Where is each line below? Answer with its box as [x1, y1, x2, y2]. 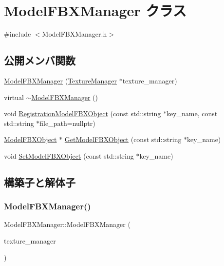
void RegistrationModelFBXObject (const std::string [4, 108, 161, 119]
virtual [4, 92, 24, 102]
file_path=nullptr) [39, 118, 95, 128]
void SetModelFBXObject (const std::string [4, 150, 134, 161]
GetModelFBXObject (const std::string [64, 134, 182, 144]
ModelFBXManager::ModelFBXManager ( [4, 219, 131, 229]
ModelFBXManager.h [42, 29, 107, 39]
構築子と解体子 [4, 174, 75, 189]
